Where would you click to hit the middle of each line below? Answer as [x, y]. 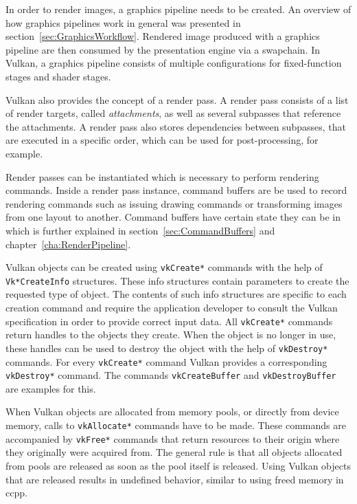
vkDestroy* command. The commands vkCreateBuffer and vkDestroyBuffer [171, 375]
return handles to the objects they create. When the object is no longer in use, [171, 335]
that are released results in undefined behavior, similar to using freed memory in [175, 479]
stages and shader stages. [58, 76]
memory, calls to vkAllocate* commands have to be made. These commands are [176, 425]
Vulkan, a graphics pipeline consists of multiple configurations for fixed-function [174, 63]
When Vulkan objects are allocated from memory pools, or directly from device [172, 412]
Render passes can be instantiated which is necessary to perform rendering [162, 176]
